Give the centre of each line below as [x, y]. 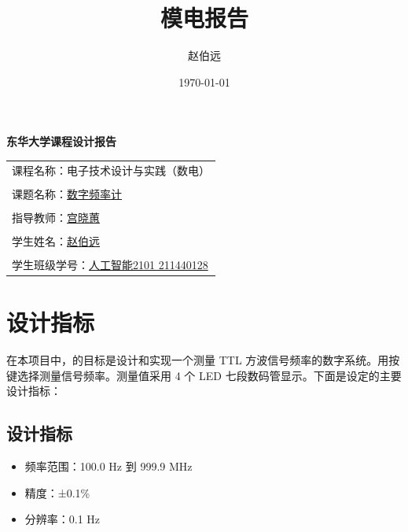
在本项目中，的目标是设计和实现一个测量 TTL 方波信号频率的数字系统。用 [198, 360]
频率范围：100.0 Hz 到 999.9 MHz [108, 466]
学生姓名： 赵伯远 [56, 240]
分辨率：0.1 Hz [62, 519]
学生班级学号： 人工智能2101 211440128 [110, 265]
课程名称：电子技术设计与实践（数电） [111, 170]
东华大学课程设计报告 [61, 141]
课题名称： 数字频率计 [67, 193]
